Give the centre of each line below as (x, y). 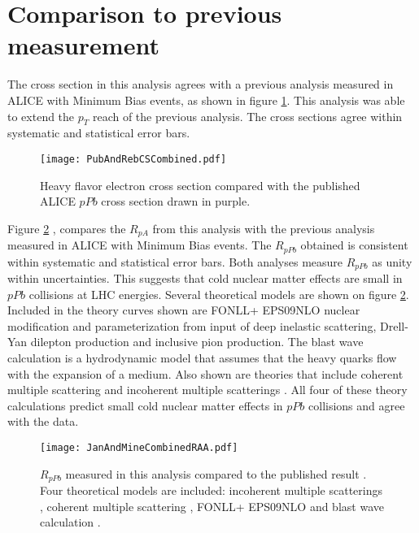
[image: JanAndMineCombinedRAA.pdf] (139, 448)
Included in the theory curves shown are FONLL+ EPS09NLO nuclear (184, 310)
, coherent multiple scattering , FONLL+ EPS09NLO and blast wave (212, 506)
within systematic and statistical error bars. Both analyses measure (175, 261)
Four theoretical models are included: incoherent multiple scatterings (212, 490)
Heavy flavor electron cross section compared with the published (200, 185)
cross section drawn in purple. (176, 201)
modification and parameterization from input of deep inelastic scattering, (192, 325)
